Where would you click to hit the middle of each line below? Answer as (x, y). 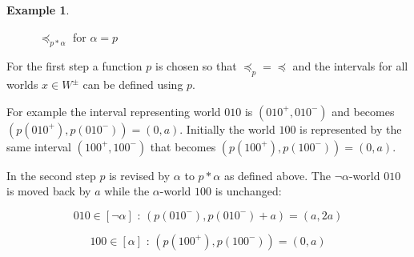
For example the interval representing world (114, 111)
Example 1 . (38, 10)
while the (127, 191)
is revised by (140, 175)
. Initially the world (227, 128)
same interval (39, 146)
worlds (22, 84)
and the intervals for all (350, 66)
